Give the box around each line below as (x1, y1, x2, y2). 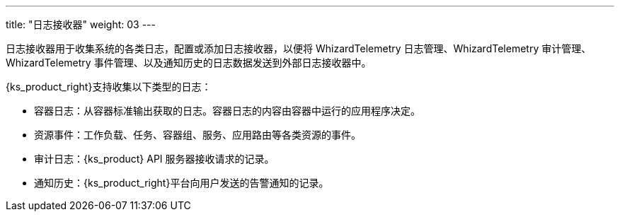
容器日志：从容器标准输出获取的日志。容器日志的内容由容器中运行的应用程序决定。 (34, 105, 420, 117)
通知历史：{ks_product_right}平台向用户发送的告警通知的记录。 (34, 177, 329, 189)
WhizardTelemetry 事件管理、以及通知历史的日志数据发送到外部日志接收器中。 (6, 57, 372, 69)
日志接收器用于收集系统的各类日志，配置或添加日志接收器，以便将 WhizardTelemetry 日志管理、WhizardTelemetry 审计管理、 (6, 42, 592, 54)
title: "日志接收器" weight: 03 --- (6, 18, 156, 30)
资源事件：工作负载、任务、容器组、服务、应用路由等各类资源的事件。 (34, 129, 361, 141)
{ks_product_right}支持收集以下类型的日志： (6, 81, 212, 93)
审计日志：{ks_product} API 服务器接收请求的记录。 (34, 153, 275, 165)
